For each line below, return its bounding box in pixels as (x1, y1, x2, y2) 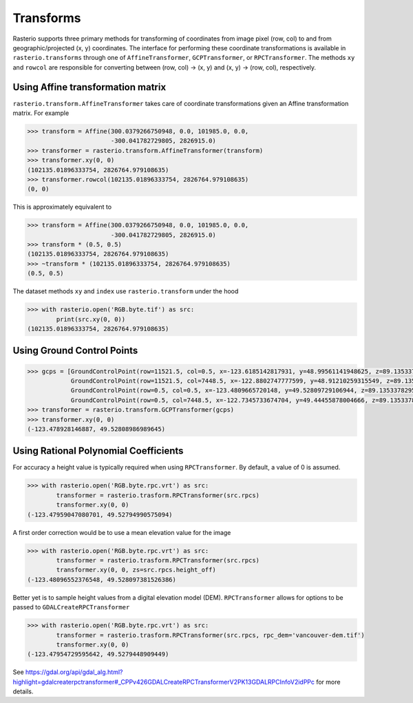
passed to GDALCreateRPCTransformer (12, 603, 130, 611)
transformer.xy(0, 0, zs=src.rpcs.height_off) (56, 566, 216, 574)
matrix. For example (12, 109, 70, 117)
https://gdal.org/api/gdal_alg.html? (25, 668, 123, 676)
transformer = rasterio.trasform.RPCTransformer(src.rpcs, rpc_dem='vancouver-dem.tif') (56, 631, 365, 639)
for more (315, 678, 341, 686)
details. (12, 687, 34, 695)
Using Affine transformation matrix (12, 81, 167, 93)
